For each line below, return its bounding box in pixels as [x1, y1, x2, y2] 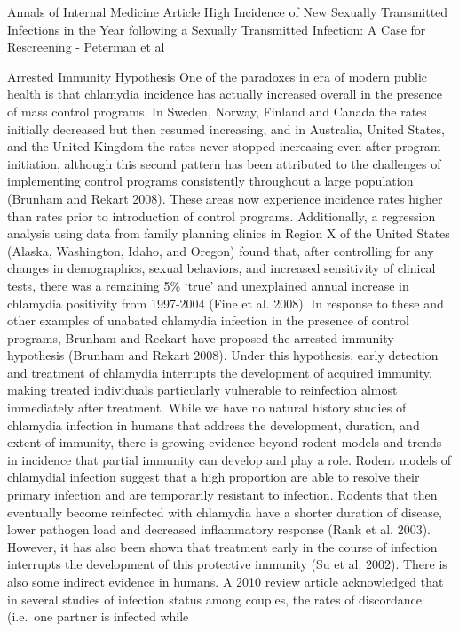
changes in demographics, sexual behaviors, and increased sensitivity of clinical [7, 259, 436, 277]
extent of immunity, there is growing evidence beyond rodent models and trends [7, 433, 442, 452]
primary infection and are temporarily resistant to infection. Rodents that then [7, 485, 438, 504]
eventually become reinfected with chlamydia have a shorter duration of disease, [7, 502, 442, 521]
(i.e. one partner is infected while [7, 607, 189, 626]
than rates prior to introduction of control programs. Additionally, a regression [7, 206, 436, 225]
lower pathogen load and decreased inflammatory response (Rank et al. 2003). [7, 520, 431, 539]
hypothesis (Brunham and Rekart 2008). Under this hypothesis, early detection [7, 346, 439, 364]
